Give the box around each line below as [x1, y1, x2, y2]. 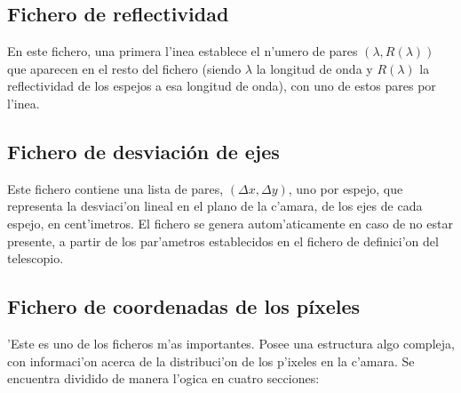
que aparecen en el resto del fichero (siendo [7, 59, 242, 77]
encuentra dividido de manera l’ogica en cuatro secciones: [7, 369, 320, 388]
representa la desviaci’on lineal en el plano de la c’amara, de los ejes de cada [7, 196, 423, 215]
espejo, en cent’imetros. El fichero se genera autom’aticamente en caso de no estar [7, 213, 453, 232]
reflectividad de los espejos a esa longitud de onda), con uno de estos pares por [7, 76, 436, 95]
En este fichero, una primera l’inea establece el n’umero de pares [7, 42, 358, 60]
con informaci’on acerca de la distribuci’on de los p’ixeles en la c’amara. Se [7, 351, 415, 370]
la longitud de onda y [256, 59, 373, 77]
